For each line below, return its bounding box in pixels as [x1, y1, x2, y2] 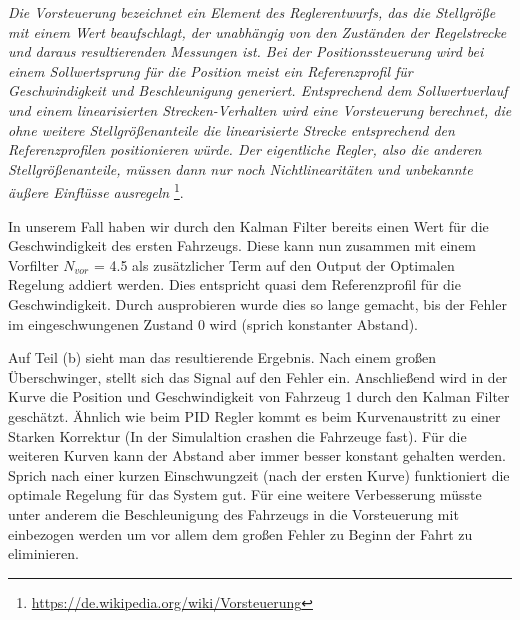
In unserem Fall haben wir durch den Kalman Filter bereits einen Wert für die [8, 215, 489, 236]
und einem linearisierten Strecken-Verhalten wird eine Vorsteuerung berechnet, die [8, 99, 512, 120]
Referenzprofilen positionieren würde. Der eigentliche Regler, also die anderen [8, 139, 482, 160]
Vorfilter [8, 254, 59, 275]
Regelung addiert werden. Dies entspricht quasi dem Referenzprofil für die [8, 274, 461, 295]
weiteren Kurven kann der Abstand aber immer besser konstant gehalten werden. [8, 445, 506, 466]
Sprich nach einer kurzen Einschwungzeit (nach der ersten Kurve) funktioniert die [8, 464, 510, 485]
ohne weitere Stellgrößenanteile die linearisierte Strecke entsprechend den [8, 119, 455, 140]
